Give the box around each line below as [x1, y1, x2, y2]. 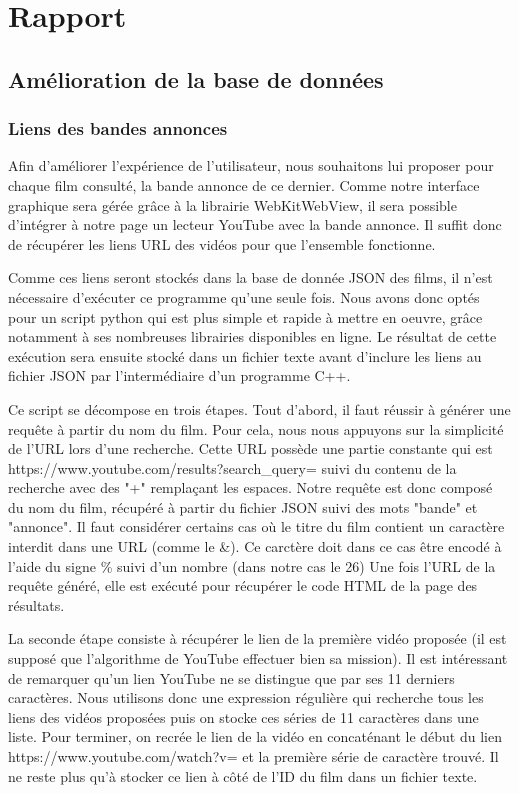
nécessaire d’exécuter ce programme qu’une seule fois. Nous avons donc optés [8, 286, 480, 307]
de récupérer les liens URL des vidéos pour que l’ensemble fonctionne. [8, 233, 436, 254]
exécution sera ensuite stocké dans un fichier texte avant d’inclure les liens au [8, 345, 482, 366]
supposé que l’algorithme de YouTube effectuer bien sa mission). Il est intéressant [8, 648, 508, 669]
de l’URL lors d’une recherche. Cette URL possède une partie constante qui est [8, 438, 493, 459]
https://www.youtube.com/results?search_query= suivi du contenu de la [8, 457, 457, 478]
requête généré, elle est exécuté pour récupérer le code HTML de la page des [8, 575, 478, 596]
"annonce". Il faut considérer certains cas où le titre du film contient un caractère [8, 516, 505, 537]
